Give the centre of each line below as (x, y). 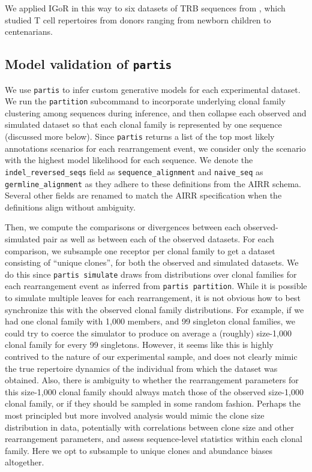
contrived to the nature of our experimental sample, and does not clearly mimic (151, 357)
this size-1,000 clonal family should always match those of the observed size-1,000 (154, 391)
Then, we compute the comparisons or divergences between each (123, 227)
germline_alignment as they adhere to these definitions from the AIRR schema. (153, 183)
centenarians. (29, 31)
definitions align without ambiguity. (70, 207)
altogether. (25, 462)
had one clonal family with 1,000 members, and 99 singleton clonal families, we (150, 321)
